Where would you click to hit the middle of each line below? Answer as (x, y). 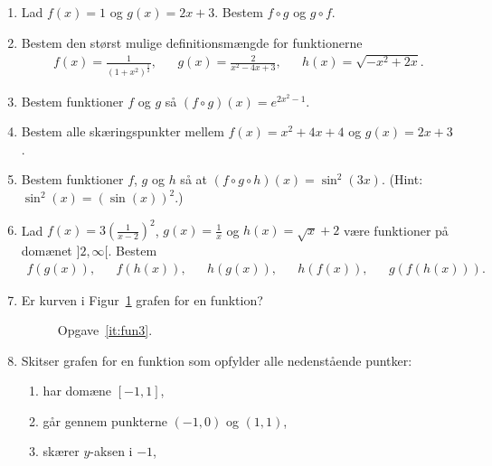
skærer (61, 451)
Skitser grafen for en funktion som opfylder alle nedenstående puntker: (217, 360)
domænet (47, 250)
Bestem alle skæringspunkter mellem (123, 131)
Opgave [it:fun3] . (105, 330)
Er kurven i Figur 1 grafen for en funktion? (142, 299)
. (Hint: (402, 179)
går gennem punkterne (105, 420)
